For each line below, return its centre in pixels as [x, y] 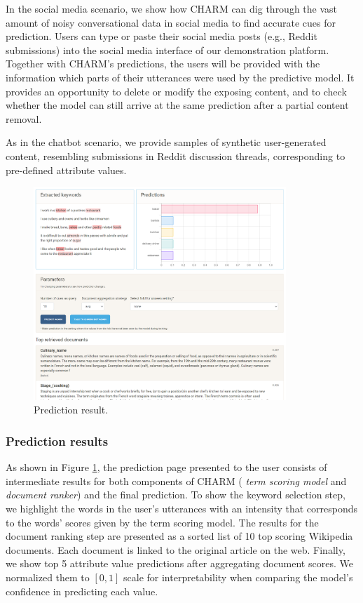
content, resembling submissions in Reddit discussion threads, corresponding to [176, 155]
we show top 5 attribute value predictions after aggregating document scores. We [179, 563]
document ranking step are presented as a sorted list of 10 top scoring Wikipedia [179, 536]
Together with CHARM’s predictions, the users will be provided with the [163, 64]
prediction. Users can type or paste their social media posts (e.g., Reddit [162, 36]
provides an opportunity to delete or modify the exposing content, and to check [176, 91]
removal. [24, 118]
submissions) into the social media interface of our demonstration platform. [167, 49]
